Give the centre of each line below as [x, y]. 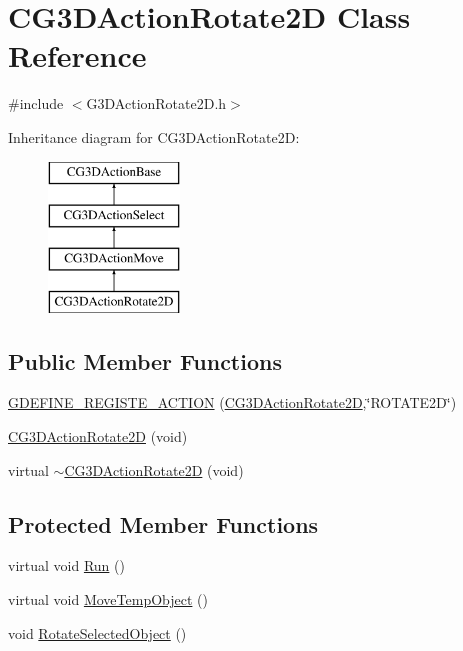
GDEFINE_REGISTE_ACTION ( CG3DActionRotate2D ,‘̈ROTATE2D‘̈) [232, 402]
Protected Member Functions [163, 523]
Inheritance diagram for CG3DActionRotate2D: [154, 136]
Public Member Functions [145, 360]
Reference [77, 55]
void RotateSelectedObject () [97, 632]
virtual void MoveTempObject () [108, 599]
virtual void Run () [66, 565]
